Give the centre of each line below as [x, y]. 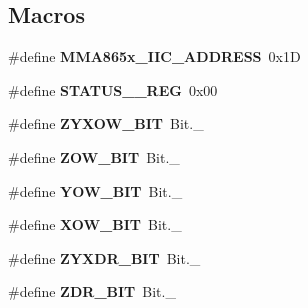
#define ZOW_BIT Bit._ [94, 156]
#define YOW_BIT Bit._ [95, 190]
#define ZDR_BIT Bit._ [92, 291]
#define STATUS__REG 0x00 [113, 89]
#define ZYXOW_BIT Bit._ [106, 123]
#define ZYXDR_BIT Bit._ [104, 257]
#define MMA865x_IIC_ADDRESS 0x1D [154, 56]
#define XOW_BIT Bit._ [95, 224]
